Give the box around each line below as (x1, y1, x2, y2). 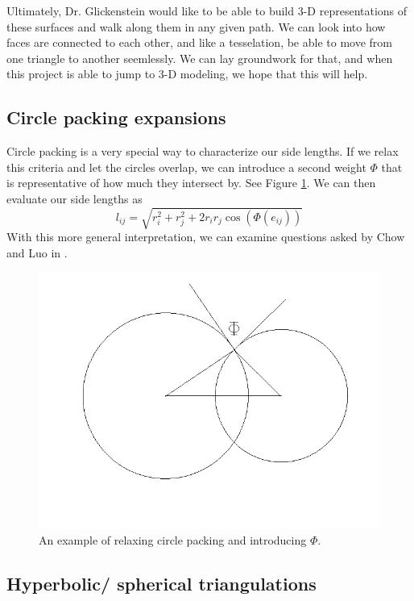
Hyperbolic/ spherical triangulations (6, 570, 317, 595)
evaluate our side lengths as (6, 190, 143, 207)
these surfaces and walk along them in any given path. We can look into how (6, 18, 386, 35)
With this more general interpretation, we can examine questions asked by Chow (6, 228, 405, 245)
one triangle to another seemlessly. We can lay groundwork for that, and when (6, 49, 393, 66)
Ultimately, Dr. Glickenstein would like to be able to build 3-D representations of (6, 2, 408, 19)
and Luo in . (6, 244, 68, 261)
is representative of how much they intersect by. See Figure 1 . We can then (6, 174, 376, 191)
